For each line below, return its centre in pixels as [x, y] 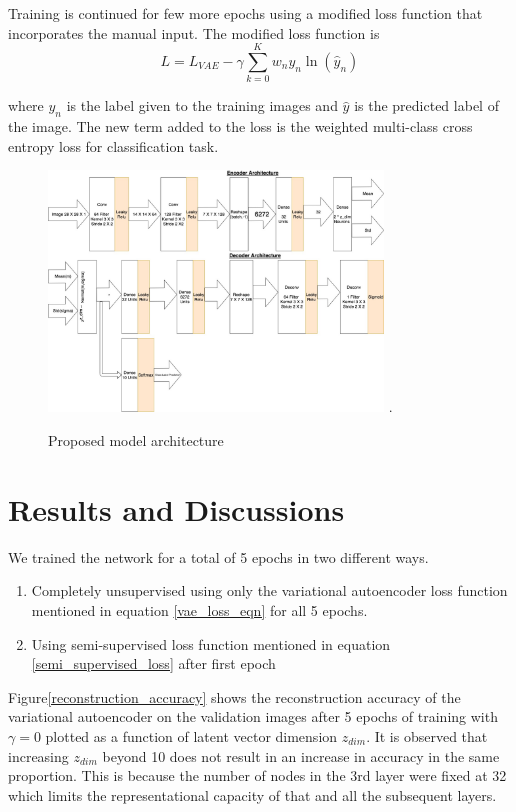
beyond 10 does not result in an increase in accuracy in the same [301, 755]
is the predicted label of [426, 105]
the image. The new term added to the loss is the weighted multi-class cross [240, 126]
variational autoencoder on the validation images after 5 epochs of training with [253, 716]
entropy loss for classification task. [113, 145]
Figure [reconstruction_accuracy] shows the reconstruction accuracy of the [234, 696]
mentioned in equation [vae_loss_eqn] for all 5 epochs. [199, 609]
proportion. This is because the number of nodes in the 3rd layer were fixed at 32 [257, 775]
